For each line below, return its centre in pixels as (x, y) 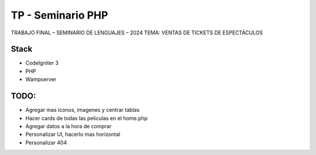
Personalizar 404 (46, 142)
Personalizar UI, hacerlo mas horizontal (73, 135)
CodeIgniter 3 (42, 63)
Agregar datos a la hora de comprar (68, 126)
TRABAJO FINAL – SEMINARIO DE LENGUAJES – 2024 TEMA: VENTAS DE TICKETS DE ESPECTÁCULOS (137, 33)
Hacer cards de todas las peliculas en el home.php (87, 118)
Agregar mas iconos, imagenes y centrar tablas (83, 110)
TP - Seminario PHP (59, 15)
